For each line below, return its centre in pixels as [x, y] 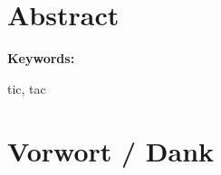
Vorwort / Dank [111, 150]
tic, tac [27, 88]
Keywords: [41, 58]
